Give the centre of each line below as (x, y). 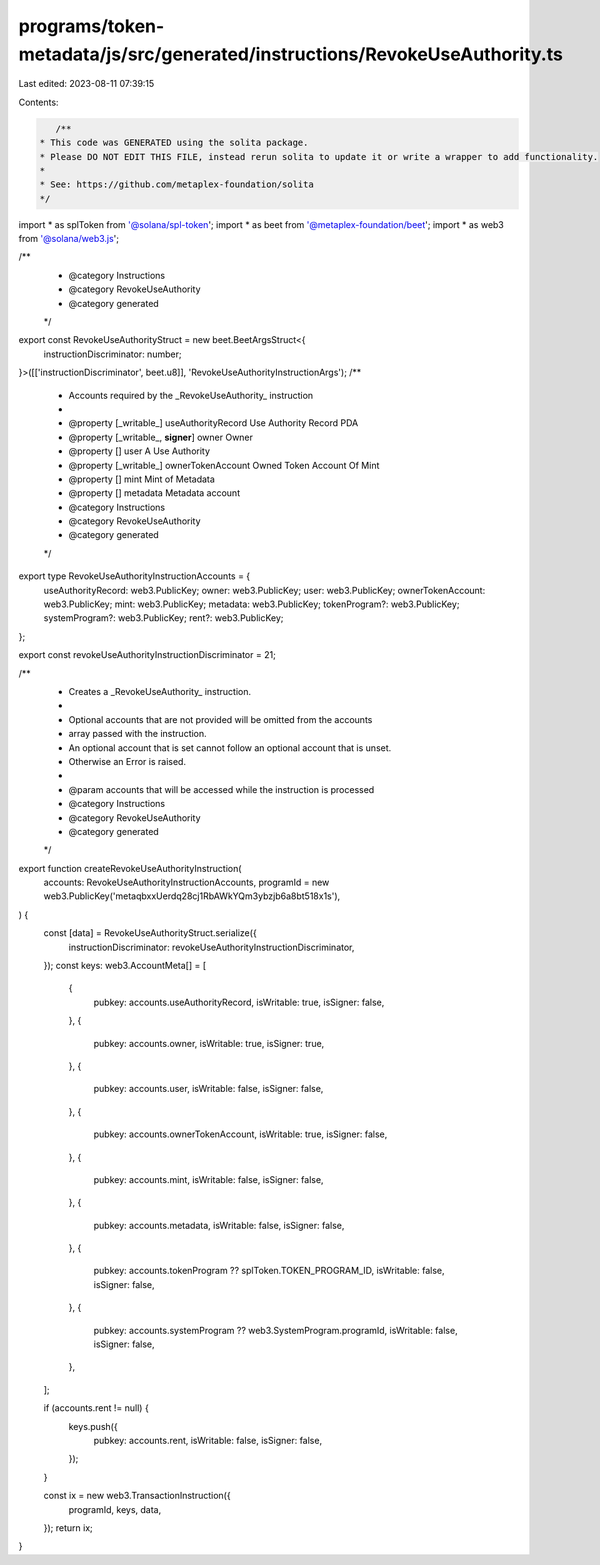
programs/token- (91, 26)
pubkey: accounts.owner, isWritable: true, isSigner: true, (209, 1043)
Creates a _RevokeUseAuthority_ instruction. (160, 691)
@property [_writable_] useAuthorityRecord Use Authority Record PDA (213, 423)
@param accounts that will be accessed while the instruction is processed (221, 789)
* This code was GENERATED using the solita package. (174, 143)
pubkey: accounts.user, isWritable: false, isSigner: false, (208, 1089)
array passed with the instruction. (137, 734)
